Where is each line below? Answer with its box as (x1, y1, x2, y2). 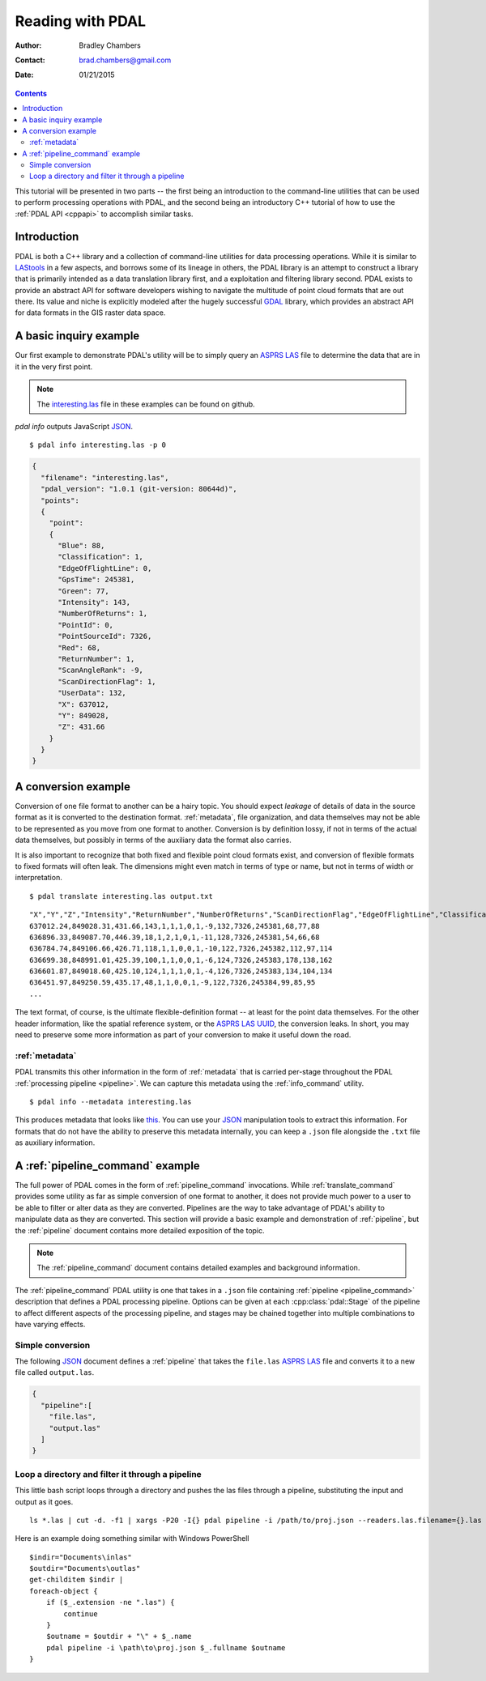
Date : (15, 70, 34, 80)
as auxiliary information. (15, 1138, 96, 1147)
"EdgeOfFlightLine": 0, (58, 564, 152, 572)
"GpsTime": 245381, (58, 575, 135, 585)
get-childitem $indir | (29, 1575, 124, 1585)
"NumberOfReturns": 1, (58, 609, 148, 619)
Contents (15, 88, 48, 98)
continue (63, 1609, 98, 1619)
